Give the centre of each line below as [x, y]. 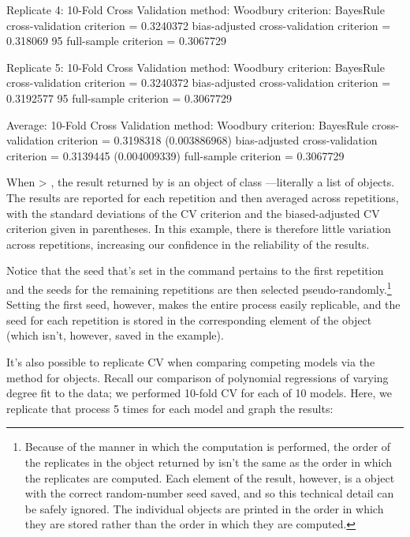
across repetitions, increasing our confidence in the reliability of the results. [188, 244]
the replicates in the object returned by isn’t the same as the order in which [209, 462]
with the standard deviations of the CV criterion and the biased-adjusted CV [193, 213]
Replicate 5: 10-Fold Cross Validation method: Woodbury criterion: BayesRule [196, 67]
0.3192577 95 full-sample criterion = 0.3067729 [119, 98]
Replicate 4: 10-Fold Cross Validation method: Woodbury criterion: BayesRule [196, 9]
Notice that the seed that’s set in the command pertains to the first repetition [195, 270]
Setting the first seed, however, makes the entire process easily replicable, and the [203, 304]
